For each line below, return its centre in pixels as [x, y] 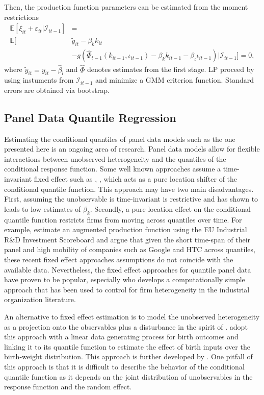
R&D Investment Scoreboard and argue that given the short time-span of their [127, 239]
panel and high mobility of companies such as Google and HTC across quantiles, [130, 249]
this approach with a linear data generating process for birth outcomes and [121, 337]
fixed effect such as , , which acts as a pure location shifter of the [136, 179]
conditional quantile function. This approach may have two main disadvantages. [129, 189]
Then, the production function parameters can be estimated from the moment [126, 7]
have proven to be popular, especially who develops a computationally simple [125, 279]
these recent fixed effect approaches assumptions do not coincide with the [119, 260]
